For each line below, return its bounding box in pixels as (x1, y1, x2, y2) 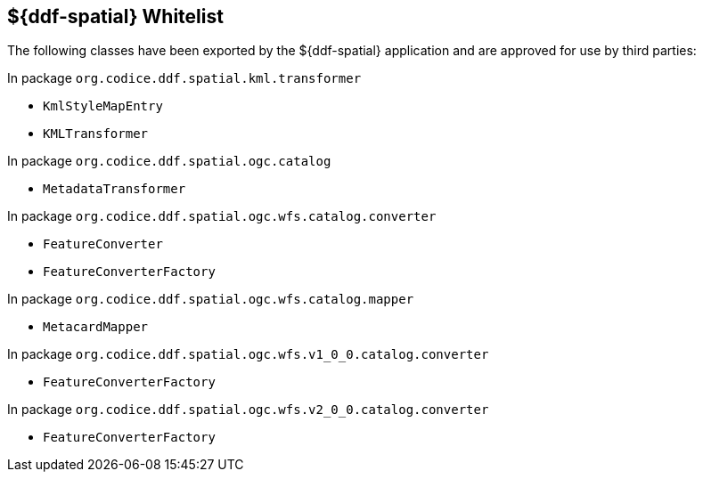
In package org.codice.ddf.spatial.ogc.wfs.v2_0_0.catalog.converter (7, 402, 489, 418)
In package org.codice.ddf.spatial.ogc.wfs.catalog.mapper (7, 291, 414, 307)
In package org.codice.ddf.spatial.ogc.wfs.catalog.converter (7, 208, 437, 224)
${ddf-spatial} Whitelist (7, 5, 224, 28)
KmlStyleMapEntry (43, 99, 163, 114)
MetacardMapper (43, 320, 149, 335)
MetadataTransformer (43, 182, 186, 197)
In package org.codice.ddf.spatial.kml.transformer (7, 70, 362, 86)
